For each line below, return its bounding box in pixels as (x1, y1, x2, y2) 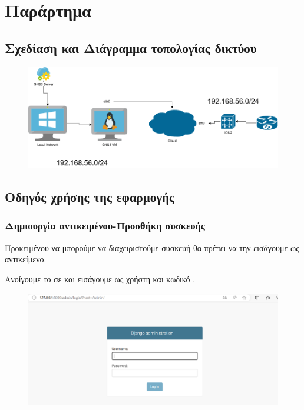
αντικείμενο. (5, 253, 47, 265)
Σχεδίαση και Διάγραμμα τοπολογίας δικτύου (5, 38, 257, 56)
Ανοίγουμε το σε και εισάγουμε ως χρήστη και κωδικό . (5, 272, 196, 285)
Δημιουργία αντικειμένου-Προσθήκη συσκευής (5, 218, 205, 233)
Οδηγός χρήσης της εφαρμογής (5, 188, 174, 206)
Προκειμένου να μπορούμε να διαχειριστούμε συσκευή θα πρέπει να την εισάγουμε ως (5, 241, 299, 254)
